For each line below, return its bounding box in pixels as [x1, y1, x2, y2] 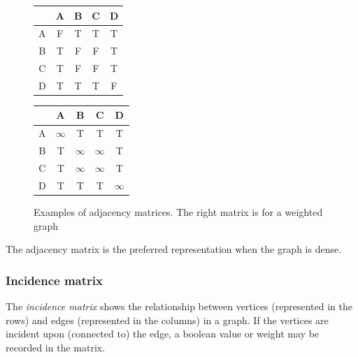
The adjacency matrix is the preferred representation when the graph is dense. [6, 242, 342, 256]
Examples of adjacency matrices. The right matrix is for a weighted [34, 204, 323, 219]
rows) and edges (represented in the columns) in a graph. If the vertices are [6, 312, 329, 327]
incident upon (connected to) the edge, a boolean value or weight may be [6, 326, 320, 341]
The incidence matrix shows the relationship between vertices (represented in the [6, 298, 352, 313]
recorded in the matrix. [6, 340, 106, 354]
